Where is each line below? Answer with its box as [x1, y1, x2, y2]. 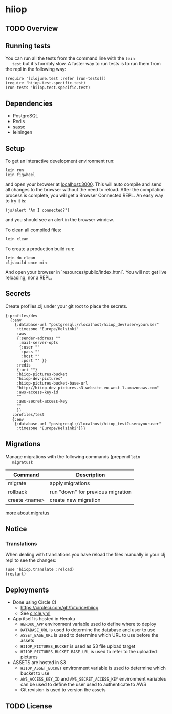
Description [76, 471, 105, 478]
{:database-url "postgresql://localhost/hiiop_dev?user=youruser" [14, 322, 159, 327]
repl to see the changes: [5, 557, 57, 563]
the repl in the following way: [5, 66, 67, 73]
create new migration [49, 496, 101, 503]
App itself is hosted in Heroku [12, 616, 75, 622]
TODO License [5, 702, 52, 710]
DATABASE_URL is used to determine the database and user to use [20, 626, 156, 633]
